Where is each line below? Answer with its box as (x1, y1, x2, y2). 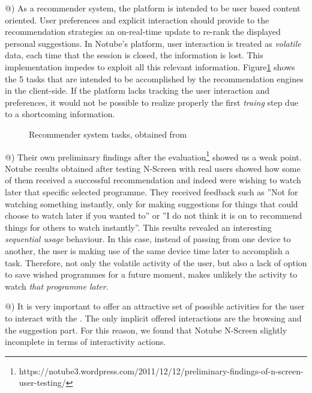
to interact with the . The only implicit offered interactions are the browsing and (5, 311, 302, 324)
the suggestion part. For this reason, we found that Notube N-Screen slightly (5, 323, 287, 336)
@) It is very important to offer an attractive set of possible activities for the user (5, 300, 305, 312)
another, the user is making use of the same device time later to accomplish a (5, 244, 290, 257)
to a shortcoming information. (5, 108, 115, 120)
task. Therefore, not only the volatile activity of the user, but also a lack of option (5, 256, 307, 269)
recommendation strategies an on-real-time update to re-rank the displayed (5, 25, 281, 38)
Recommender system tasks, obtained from (29, 127, 187, 140)
